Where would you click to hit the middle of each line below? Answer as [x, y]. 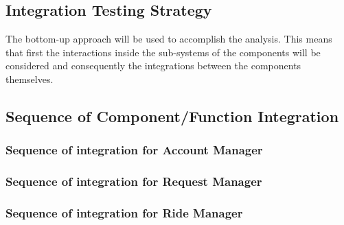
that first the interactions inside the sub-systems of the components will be [163, 52]
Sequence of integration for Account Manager [134, 150]
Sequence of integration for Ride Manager [124, 212]
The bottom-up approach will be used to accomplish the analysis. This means [169, 39]
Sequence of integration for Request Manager [134, 181]
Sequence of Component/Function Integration [172, 116]
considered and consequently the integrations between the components [153, 66]
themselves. [30, 79]
